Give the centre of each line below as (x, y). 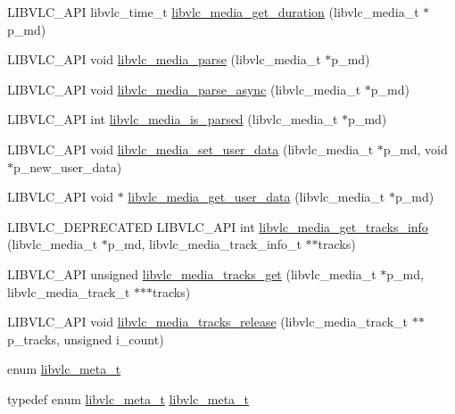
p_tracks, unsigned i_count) (86, 339)
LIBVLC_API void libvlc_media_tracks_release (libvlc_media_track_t (208, 322)
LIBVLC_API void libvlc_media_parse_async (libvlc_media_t (184, 89)
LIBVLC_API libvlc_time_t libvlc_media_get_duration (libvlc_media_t (213, 12)
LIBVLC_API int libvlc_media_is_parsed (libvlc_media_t (173, 119)
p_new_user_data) (68, 166)
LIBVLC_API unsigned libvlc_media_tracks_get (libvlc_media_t (192, 273)
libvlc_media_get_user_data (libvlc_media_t (256, 197)
